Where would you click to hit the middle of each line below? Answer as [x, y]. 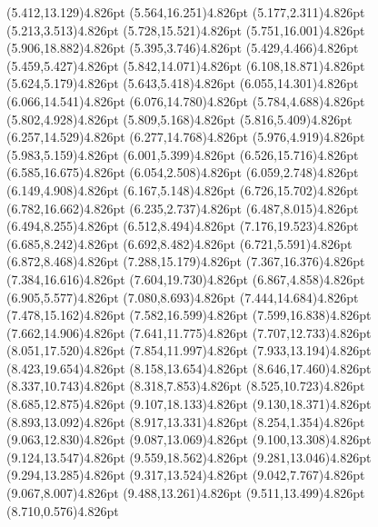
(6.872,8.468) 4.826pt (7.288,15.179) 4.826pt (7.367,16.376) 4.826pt [186, 261]
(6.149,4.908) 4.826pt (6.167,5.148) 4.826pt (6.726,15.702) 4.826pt [183, 189]
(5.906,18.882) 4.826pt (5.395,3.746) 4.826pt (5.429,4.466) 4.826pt [183, 48]
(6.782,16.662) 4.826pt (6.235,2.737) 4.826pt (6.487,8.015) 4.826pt [183, 208]
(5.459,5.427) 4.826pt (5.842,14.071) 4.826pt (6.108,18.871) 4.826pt [186, 65]
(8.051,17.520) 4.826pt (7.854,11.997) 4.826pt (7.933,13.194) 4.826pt [189, 350]
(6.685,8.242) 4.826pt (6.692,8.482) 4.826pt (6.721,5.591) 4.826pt [179, 243]
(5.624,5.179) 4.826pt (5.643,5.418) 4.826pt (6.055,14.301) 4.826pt [183, 83]
